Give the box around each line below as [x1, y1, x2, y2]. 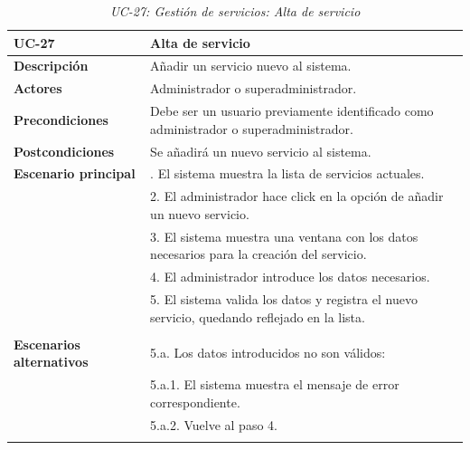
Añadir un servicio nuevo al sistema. [150, 56, 352, 75]
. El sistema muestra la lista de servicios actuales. [150, 164, 425, 183]
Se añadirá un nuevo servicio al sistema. [150, 141, 371, 160]
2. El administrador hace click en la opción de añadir [150, 187, 444, 206]
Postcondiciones [14, 141, 115, 160]
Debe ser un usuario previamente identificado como [150, 101, 434, 120]
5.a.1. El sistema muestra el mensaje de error [150, 375, 399, 394]
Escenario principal [14, 164, 136, 183]
